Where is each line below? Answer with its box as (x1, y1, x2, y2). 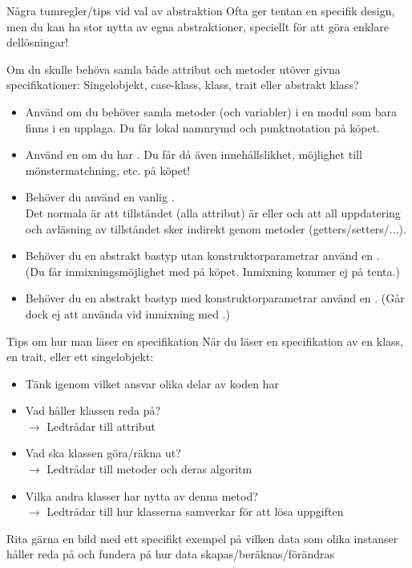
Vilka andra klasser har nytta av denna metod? (25, 487, 258, 504)
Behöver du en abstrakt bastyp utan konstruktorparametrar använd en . (25, 247, 380, 264)
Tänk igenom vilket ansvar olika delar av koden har (25, 375, 279, 392)
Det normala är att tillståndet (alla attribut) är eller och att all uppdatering (25, 204, 401, 221)
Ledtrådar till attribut (46, 417, 156, 434)
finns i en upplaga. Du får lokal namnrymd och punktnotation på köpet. (25, 119, 381, 136)
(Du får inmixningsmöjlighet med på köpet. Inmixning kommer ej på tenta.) (25, 262, 400, 279)
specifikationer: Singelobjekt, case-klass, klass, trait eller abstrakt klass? (6, 76, 359, 93)
